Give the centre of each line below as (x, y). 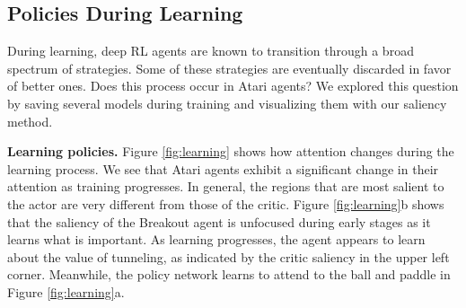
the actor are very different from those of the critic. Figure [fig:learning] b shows (226, 203)
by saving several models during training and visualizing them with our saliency (227, 103)
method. (30, 121)
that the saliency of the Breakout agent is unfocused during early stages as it (219, 221)
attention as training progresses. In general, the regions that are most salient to (226, 186)
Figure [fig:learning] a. (66, 291)
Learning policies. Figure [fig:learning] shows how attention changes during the (231, 151)
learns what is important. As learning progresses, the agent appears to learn (216, 239)
